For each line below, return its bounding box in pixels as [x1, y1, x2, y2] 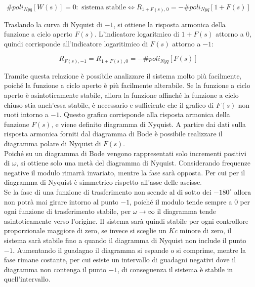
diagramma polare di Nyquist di [4, 138, 101, 148]
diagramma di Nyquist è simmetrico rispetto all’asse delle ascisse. [4, 177, 202, 187]
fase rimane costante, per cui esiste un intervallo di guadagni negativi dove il [4, 254, 236, 265]
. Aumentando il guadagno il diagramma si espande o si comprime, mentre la [12, 245, 246, 255]
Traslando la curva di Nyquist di [4, 19, 102, 29]
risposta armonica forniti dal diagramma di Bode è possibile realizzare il [4, 128, 223, 139]
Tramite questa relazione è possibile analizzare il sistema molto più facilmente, [4, 70, 242, 81]
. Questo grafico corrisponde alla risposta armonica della [59, 109, 230, 120]
